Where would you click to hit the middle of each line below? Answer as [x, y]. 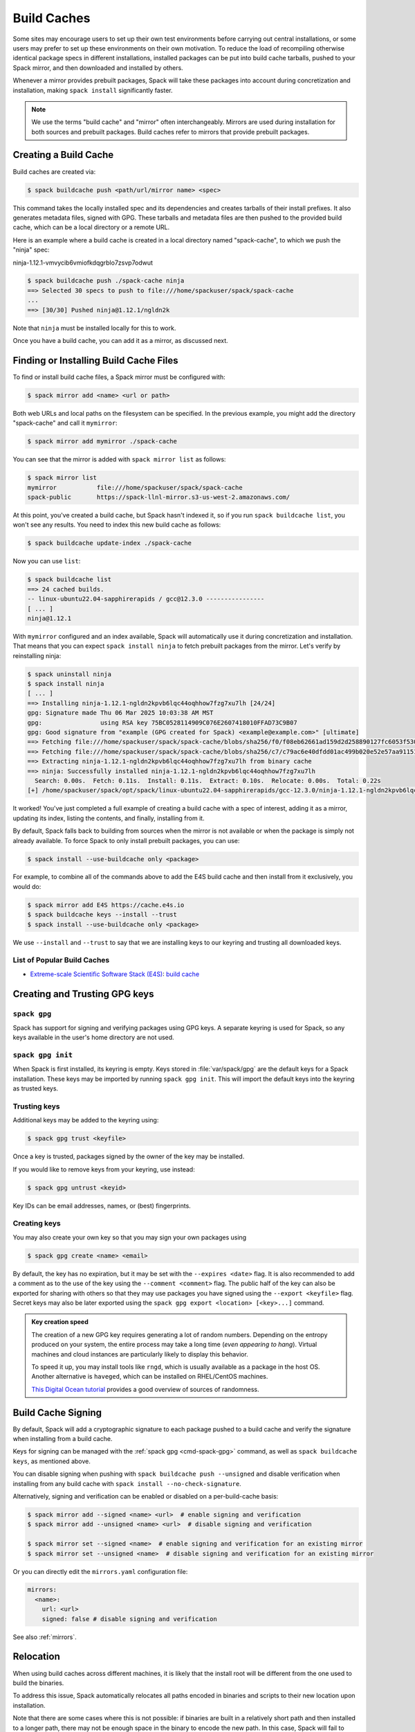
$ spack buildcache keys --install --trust [102, 915]
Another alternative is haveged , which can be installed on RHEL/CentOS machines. [150, 1377]
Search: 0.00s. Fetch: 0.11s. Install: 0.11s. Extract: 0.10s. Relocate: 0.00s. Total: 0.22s [208, 780]
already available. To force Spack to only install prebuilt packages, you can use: [126, 840]
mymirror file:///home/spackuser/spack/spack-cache [135, 487]
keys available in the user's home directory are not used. [93, 1037]
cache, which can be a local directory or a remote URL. [91, 227]
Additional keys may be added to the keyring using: [86, 1120]
